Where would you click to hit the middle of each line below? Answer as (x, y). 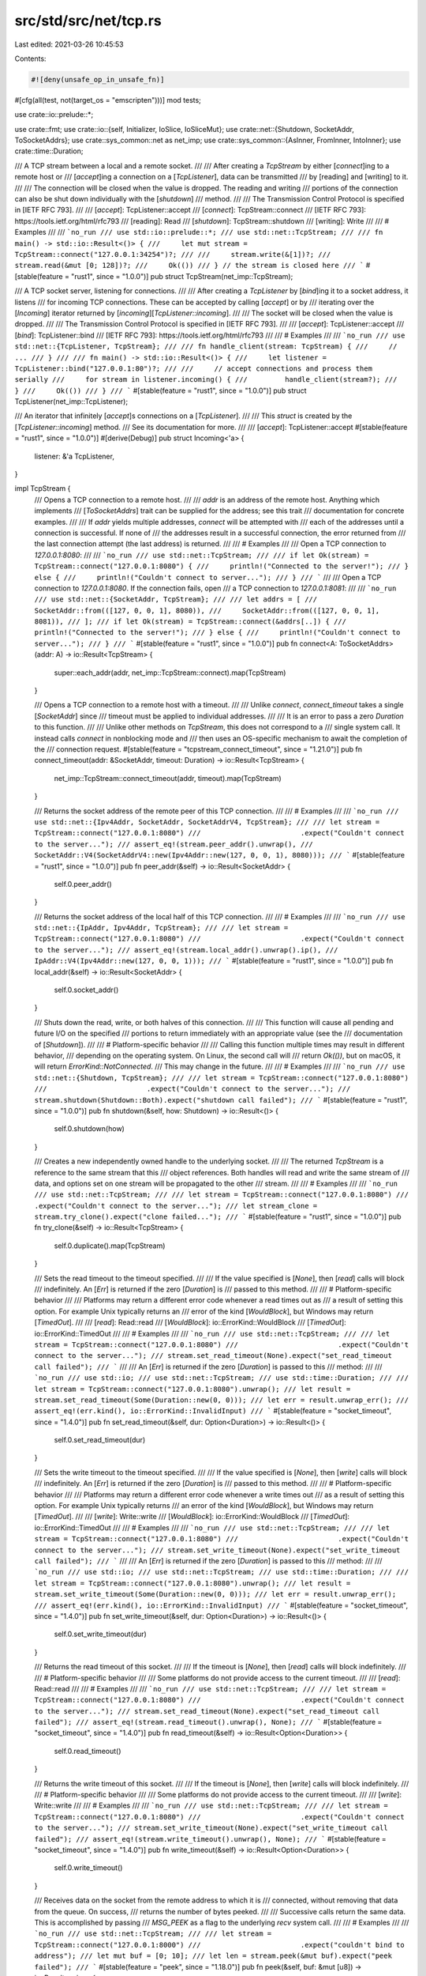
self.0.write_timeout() (88, 1868)
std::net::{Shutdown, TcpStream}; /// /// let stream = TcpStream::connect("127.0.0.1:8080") (222, 1078)
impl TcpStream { (43, 488)
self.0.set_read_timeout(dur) (100, 1440)
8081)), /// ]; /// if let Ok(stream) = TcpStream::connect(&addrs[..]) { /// (191, 622)
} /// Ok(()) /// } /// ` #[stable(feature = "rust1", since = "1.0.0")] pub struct (161, 390)
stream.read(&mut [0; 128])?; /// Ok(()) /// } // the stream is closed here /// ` (189, 266)
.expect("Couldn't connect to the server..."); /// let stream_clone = (176, 1206)
